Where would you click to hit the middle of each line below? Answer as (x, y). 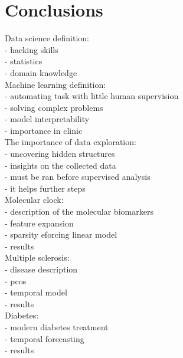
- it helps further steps (45, 188)
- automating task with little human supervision (92, 96)
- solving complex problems (54, 107)
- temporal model (36, 292)
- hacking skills (32, 49)
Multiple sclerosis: (37, 257)
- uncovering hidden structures (60, 154)
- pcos (16, 280)
